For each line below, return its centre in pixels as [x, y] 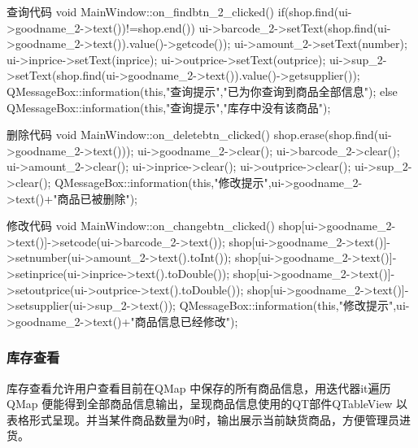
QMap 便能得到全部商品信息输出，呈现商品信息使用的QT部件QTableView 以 [207, 404]
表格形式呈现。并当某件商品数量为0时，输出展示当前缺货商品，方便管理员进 [209, 419]
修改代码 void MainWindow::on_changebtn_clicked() [141, 226]
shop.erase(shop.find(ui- [333, 135]
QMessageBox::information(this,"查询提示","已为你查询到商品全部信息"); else [202, 91]
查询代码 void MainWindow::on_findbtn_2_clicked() [141, 11]
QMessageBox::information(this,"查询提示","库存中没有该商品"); [169, 107]
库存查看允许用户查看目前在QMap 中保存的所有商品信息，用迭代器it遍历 [199, 387]
